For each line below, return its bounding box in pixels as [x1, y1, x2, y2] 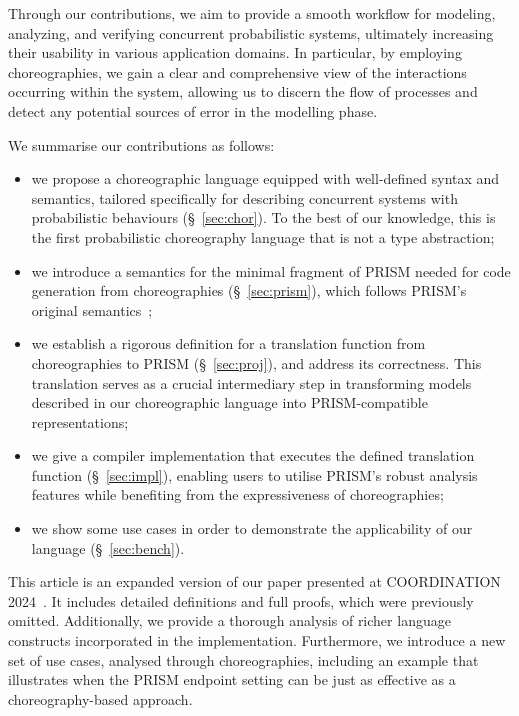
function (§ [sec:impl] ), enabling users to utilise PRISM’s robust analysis [31, 464, 478, 485]
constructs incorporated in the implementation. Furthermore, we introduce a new [8, 630, 506, 651]
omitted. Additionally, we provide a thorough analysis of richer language [8, 610, 451, 631]
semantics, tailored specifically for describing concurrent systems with [31, 187, 458, 208]
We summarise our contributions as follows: [8, 134, 275, 155]
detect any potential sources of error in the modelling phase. [8, 100, 378, 121]
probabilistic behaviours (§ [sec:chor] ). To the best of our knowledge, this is [31, 207, 496, 228]
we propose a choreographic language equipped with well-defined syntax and [31, 168, 500, 189]
